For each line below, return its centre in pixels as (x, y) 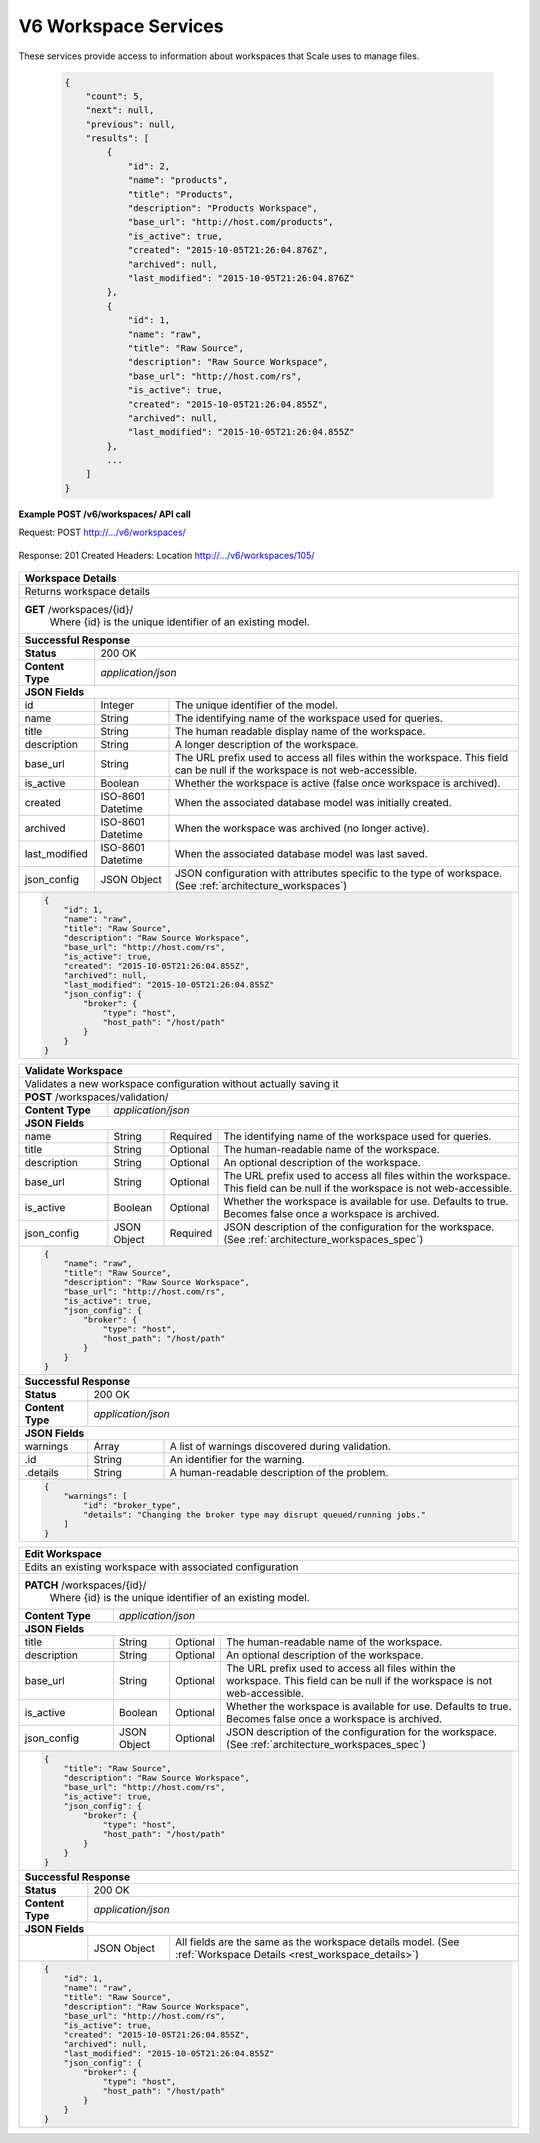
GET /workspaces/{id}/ (79, 610)
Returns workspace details (87, 592)
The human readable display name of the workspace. (300, 732)
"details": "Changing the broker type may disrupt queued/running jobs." (255, 1515)
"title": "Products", (180, 194)
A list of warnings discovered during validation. (280, 1446)
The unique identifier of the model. (256, 705)
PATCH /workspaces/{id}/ (85, 1585)
